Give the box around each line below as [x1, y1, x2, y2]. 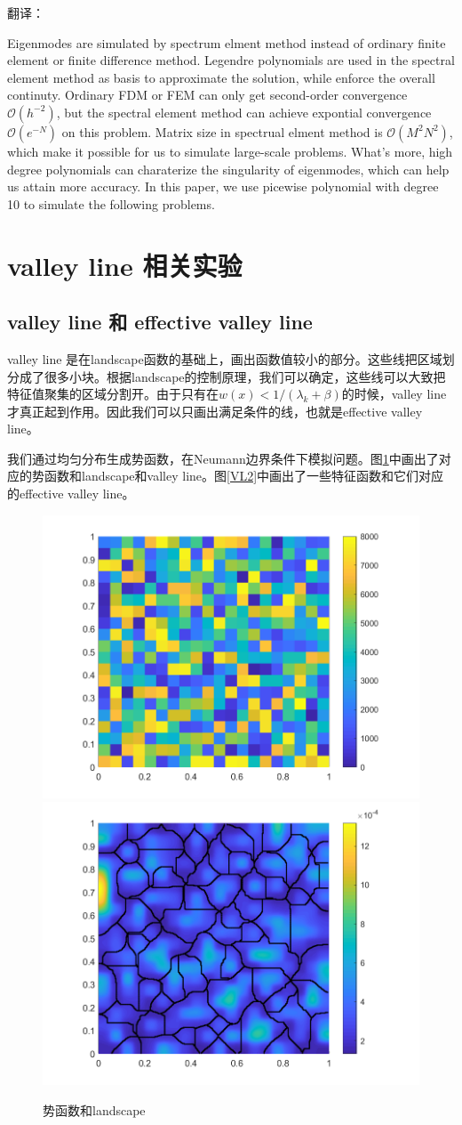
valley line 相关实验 [7, 247, 243, 283]
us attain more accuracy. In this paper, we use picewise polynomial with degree [7, 177, 439, 196]
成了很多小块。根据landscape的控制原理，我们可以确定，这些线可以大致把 [19, 367, 446, 385]
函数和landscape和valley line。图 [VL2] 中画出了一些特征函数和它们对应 [44, 466, 444, 485]
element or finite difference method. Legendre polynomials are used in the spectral [7, 51, 455, 69]
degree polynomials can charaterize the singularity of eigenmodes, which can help [7, 159, 450, 178]
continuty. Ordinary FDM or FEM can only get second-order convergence [7, 85, 408, 104]
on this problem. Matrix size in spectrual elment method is [61, 122, 383, 141]
